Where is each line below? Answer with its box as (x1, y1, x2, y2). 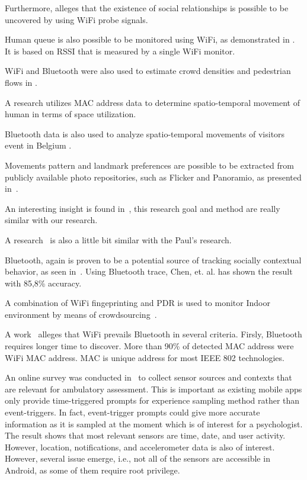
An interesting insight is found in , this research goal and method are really (5, 202, 280, 214)
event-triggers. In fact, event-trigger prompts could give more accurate (5, 406, 260, 418)
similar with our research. (5, 214, 98, 226)
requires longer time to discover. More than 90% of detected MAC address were (5, 340, 294, 352)
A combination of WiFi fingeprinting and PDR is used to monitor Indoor (5, 297, 270, 309)
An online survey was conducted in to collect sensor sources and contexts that (5, 371, 292, 384)
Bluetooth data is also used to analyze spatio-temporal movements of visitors (5, 127, 285, 140)
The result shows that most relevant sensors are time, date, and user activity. (5, 429, 286, 442)
